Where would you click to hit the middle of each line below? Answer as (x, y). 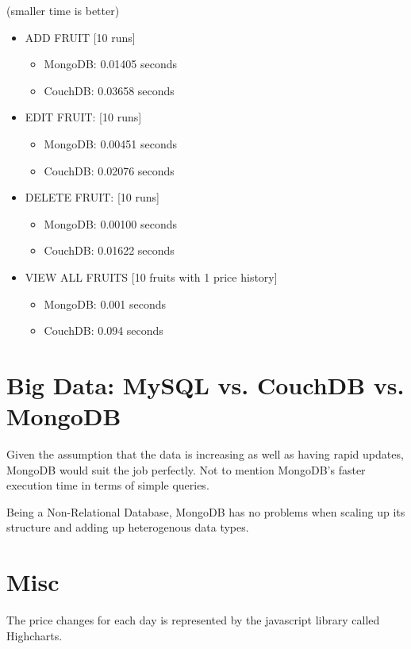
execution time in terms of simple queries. (108, 485)
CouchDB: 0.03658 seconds (109, 90)
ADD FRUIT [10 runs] (80, 37)
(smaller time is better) (63, 10)
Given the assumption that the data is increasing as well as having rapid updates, (205, 454)
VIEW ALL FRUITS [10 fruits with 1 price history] (151, 276)
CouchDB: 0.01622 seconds (109, 250)
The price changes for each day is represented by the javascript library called (193, 620)
